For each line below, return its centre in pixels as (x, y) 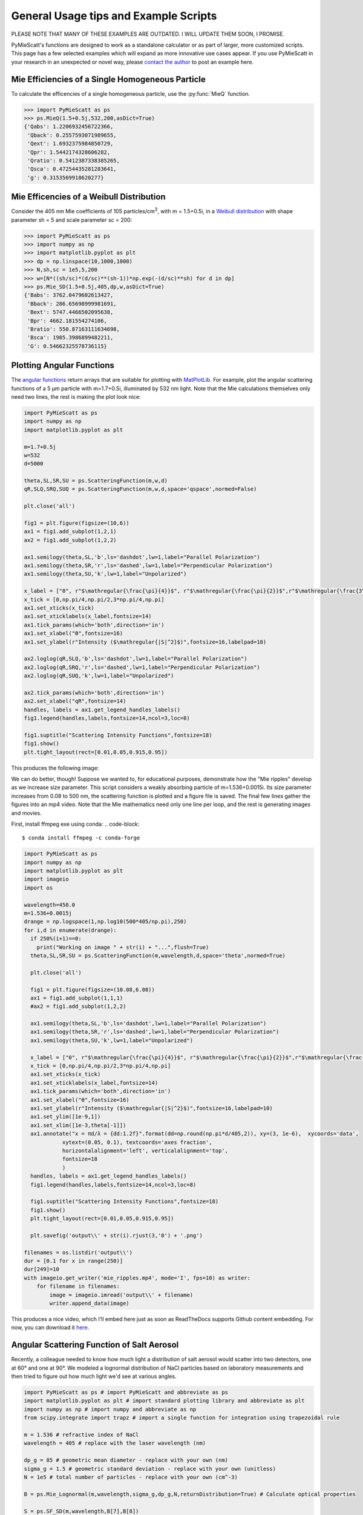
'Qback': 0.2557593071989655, (72, 135)
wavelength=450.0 (50, 905)
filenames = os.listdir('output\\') (78, 1252)
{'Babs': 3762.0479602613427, (69, 295)
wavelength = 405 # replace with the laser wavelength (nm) (115, 1443)
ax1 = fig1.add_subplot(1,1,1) (77, 998)
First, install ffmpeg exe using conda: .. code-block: (75, 824)
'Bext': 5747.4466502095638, (70, 312)
